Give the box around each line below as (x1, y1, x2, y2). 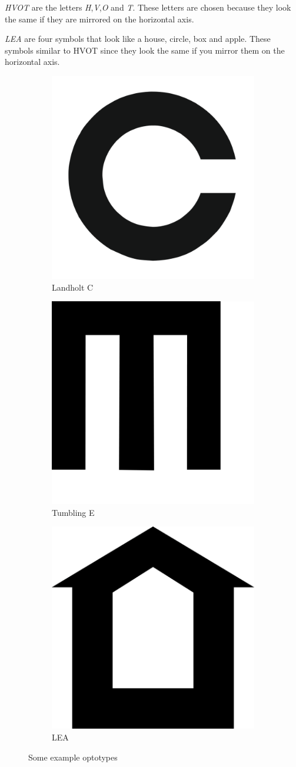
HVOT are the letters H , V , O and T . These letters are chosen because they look (5, 1, 291, 13)
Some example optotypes (28, 750, 118, 763)
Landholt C (52, 281, 94, 293)
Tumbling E (52, 506, 95, 518)
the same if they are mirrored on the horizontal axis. (5, 12, 194, 25)
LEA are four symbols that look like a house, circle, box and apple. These (5, 32, 271, 45)
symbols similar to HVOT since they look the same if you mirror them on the (5, 44, 285, 56)
